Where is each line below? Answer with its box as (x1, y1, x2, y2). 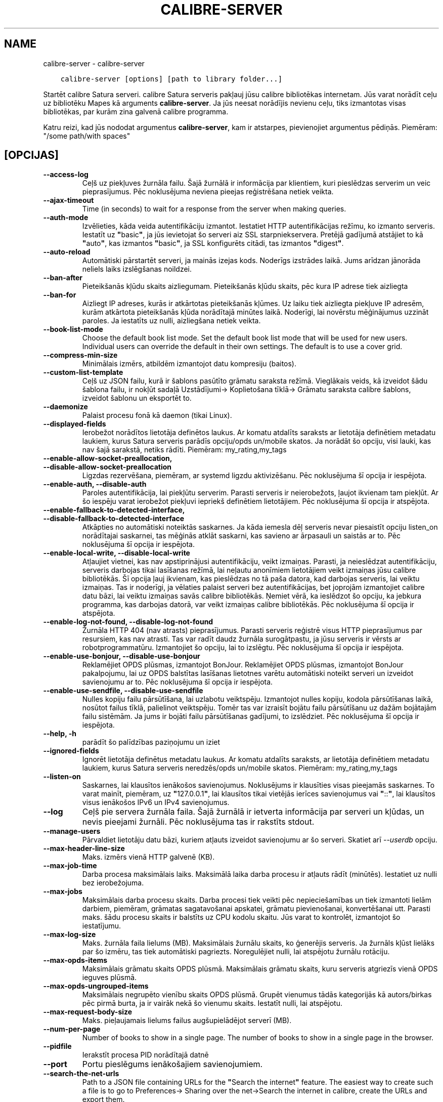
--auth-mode (43, 213, 88, 222)
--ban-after (43, 273, 83, 282)
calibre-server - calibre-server (43, 59, 145, 68)
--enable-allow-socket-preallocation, (43, 454, 172, 463)
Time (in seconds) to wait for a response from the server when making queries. (82, 204, 346, 214)
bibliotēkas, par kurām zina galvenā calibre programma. (43, 107, 229, 116)
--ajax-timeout (43, 196, 94, 205)
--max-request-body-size (43, 1007, 132, 1016)
